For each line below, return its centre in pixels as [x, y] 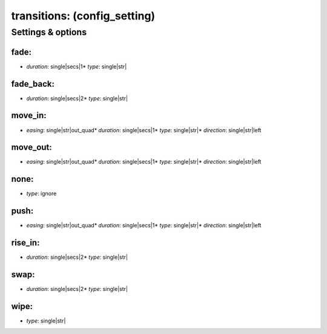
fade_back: [33, 84]
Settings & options [49, 32]
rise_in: [25, 243]
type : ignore [41, 193]
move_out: [32, 148]
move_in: [29, 115]
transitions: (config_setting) [83, 16]
